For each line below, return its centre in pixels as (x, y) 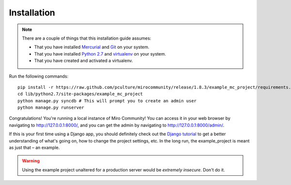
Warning (31, 161)
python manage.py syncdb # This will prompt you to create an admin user (107, 101)
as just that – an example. (34, 148)
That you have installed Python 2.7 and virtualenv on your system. (100, 54)
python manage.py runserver (51, 108)
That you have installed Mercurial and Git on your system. (92, 47)
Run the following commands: (39, 76)
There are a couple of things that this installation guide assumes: (87, 38)
